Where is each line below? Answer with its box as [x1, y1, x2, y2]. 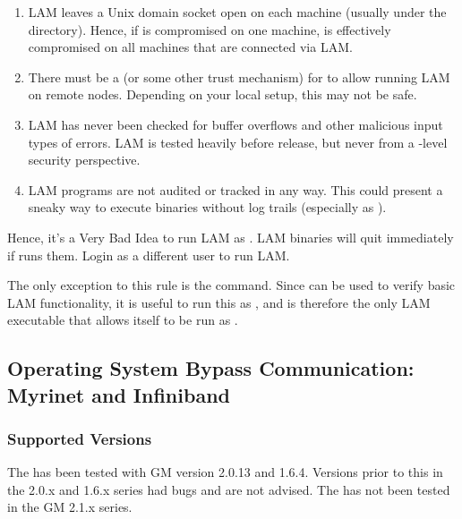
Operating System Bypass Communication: [7, 354, 415, 382]
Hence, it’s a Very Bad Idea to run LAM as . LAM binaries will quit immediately [7, 227, 454, 246]
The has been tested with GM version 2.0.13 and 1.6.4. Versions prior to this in [7, 463, 443, 481]
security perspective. [28, 150, 141, 169]
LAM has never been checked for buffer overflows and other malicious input [28, 115, 443, 133]
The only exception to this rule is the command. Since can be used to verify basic [7, 276, 456, 294]
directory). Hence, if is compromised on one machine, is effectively [28, 20, 391, 38]
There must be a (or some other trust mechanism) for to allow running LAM [28, 67, 450, 86]
